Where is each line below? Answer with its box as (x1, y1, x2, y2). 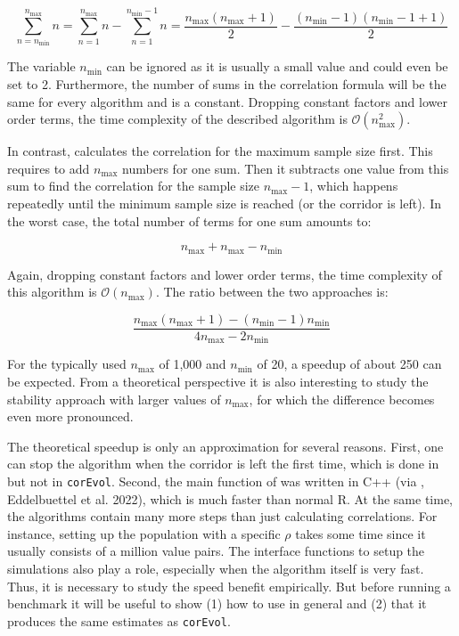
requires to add (7, 159, 90, 177)
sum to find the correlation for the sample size (7, 176, 260, 195)
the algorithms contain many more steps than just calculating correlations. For (7, 507, 438, 526)
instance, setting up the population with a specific (7, 524, 281, 542)
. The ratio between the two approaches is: (155, 282, 389, 301)
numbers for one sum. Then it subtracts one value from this (122, 159, 449, 177)
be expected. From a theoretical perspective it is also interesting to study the (7, 371, 429, 390)
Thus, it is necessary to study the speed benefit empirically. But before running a (7, 576, 451, 595)
